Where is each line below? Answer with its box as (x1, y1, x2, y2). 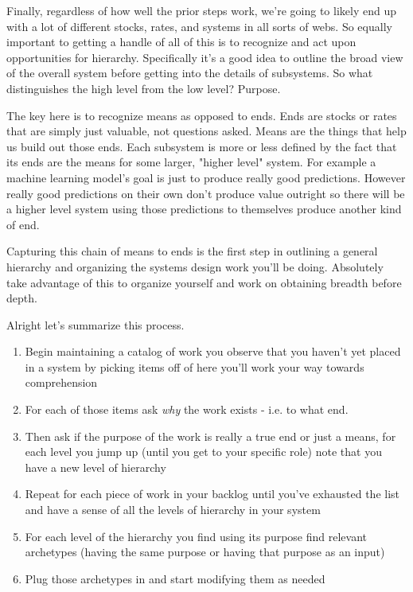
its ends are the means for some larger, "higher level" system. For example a (6, 154, 376, 170)
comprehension (25, 374, 98, 391)
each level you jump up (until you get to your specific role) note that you (25, 443, 382, 460)
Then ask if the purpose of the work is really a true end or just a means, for (25, 427, 396, 444)
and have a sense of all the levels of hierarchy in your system (25, 501, 321, 518)
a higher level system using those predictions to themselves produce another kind (6, 201, 402, 217)
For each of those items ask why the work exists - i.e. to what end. (25, 401, 349, 418)
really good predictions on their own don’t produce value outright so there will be (6, 185, 405, 201)
